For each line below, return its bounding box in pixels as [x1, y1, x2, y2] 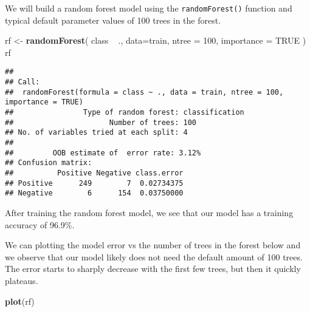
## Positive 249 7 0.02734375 [5, 178, 184, 188]
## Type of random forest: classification [5, 108, 244, 117]
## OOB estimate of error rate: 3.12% [5, 148, 201, 157]
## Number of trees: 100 [5, 118, 196, 127]
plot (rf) [5, 294, 35, 307]
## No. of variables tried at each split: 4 [5, 128, 188, 137]
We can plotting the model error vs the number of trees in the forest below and [5, 239, 301, 251]
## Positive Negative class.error [5, 169, 184, 177]
